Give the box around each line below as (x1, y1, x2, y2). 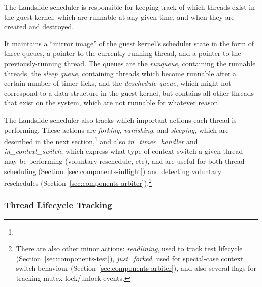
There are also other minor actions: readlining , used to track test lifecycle (16, 243, 243, 254)
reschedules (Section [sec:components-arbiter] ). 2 (4, 176, 152, 188)
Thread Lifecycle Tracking (4, 199, 112, 211)
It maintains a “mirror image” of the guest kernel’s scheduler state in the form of (4, 38, 254, 48)
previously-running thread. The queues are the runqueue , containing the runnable (4, 58, 256, 68)
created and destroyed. (4, 21, 74, 32)
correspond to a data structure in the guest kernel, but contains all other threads (4, 87, 254, 98)
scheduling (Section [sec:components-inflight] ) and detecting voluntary (4, 165, 222, 176)
